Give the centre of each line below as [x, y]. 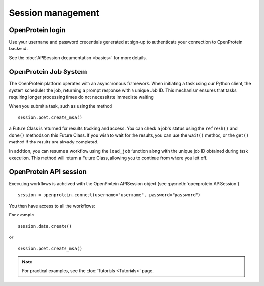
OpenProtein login [37, 30]
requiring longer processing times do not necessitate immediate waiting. [82, 97]
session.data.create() [45, 226]
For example [22, 215]
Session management [54, 13]
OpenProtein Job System [48, 72]
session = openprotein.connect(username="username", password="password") [109, 195]
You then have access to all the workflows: [52, 206]
